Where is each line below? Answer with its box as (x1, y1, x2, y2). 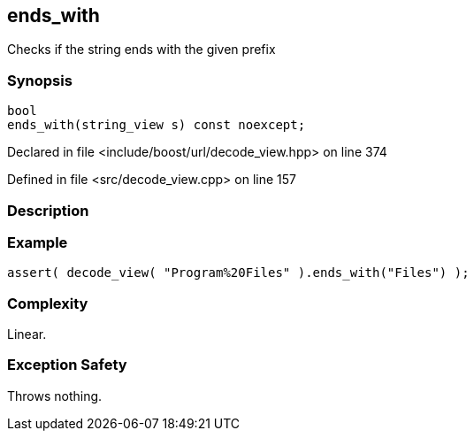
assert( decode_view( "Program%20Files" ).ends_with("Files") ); (7, 265, 470, 280)
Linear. (7, 327, 47, 342)
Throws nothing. (7, 388, 103, 403)
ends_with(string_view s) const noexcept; (7, 118, 306, 133)
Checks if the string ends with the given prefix (7, 42, 276, 58)
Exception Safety (7, 356, 127, 374)
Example (7, 233, 68, 251)
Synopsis (7, 71, 73, 89)
